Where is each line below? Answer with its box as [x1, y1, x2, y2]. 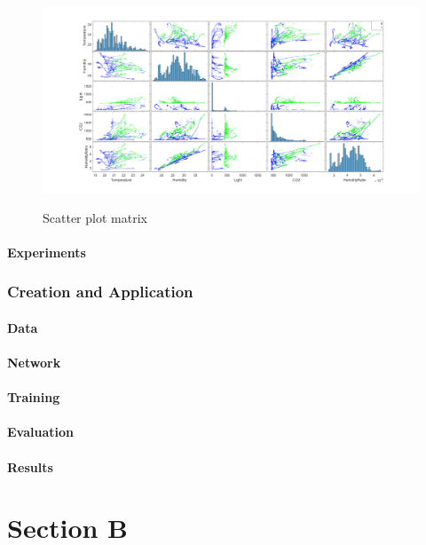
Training [7, 388, 60, 407]
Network [7, 353, 61, 372]
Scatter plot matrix [43, 208, 147, 226]
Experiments [7, 242, 86, 261]
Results [7, 457, 53, 476]
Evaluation [7, 423, 74, 441]
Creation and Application [7, 280, 193, 303]
